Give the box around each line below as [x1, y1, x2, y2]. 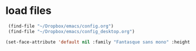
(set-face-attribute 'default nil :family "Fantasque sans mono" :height [5, 39, 191, 45]
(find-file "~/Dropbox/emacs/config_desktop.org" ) [8, 28, 135, 34]
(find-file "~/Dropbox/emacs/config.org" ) [8, 23, 114, 29]
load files [5, 4, 52, 17]
